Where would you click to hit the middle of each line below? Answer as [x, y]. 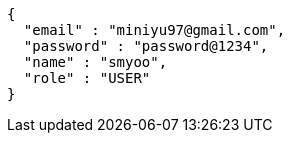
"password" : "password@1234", [146, 46]
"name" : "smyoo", [95, 62]
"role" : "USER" [87, 78]
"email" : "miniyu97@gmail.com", [154, 30]
